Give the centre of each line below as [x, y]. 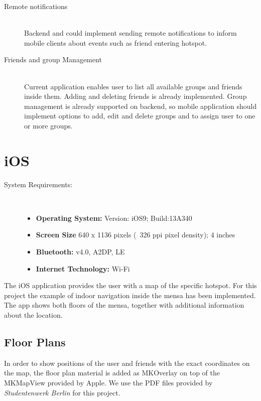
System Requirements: [38, 184]
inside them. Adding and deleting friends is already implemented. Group [136, 96]
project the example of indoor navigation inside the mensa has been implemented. [130, 295]
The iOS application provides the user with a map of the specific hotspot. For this [130, 285]
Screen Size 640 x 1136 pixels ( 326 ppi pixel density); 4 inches [136, 235]
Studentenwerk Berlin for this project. [62, 392]
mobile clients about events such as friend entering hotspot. [116, 42]
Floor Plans [35, 342]
